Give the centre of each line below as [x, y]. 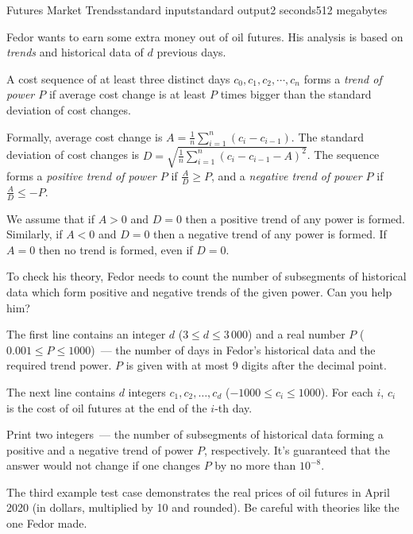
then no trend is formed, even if [116, 249]
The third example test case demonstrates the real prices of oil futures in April [198, 491]
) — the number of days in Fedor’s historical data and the [233, 349]
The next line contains [61, 391]
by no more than [255, 465]
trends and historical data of [75, 52]
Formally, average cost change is [85, 136]
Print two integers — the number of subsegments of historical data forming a [195, 434]
